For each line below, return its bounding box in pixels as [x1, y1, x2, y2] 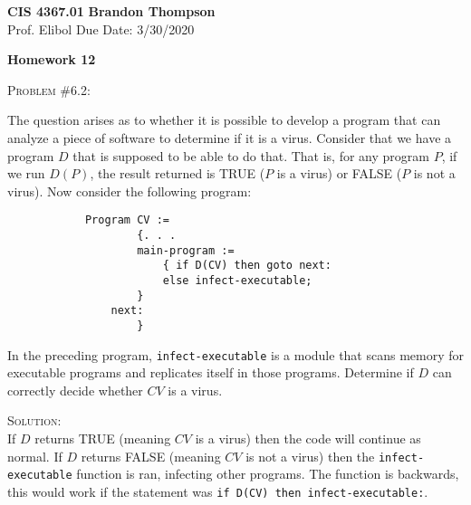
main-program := [137, 243, 235, 257]
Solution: [7, 411, 62, 430]
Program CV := [84, 214, 169, 227]
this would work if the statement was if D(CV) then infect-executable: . [7, 481, 428, 500]
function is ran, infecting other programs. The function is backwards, [76, 464, 459, 483]
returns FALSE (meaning [81, 446, 221, 465]
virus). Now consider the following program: [7, 181, 252, 200]
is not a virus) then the [245, 446, 375, 465]
